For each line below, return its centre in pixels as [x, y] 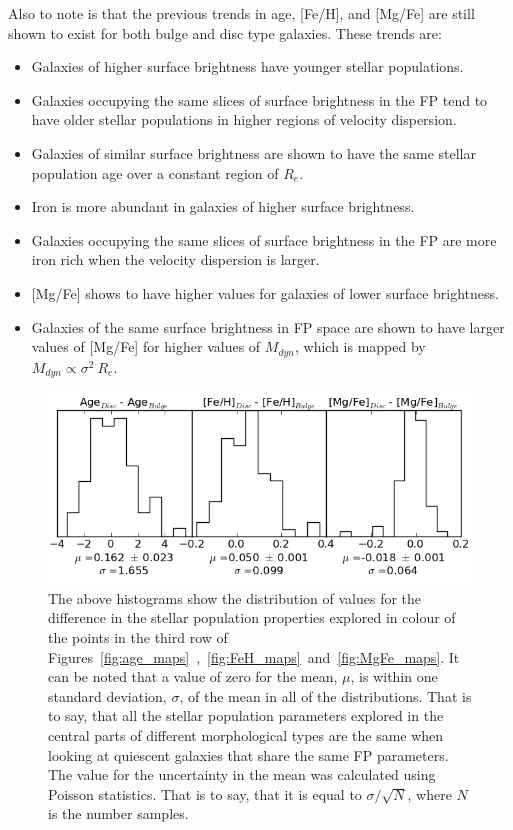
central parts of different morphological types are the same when [246, 734]
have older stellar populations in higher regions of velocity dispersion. [244, 119]
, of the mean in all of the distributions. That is [325, 695]
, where [429, 793]
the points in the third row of [138, 636]
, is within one [394, 676]
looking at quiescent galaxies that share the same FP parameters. [248, 754]
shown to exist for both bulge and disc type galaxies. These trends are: [225, 32]
